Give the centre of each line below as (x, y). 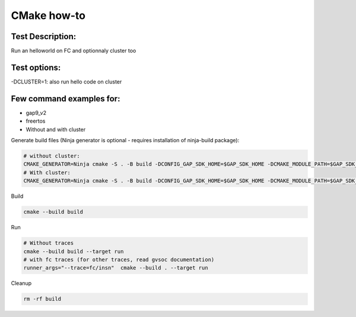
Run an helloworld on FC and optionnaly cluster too (74, 51)
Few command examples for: (66, 99)
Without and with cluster (56, 129)
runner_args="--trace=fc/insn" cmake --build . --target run (116, 268)
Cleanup (21, 283)
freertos (36, 121)
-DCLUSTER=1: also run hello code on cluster (66, 81)
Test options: (36, 67)
